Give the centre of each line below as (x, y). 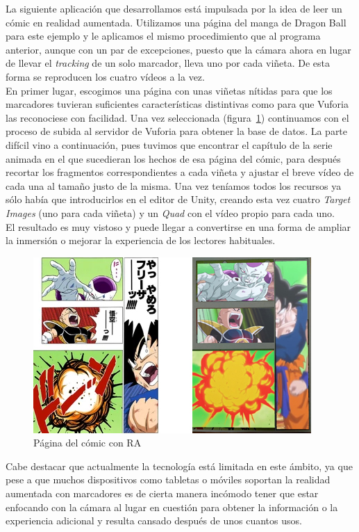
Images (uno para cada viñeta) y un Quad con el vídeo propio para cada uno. (170, 212)
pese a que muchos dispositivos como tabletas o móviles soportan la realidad (168, 479)
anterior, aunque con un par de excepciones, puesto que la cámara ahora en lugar (178, 49)
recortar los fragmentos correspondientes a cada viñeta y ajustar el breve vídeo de (180, 172)
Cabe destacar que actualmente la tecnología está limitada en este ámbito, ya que (179, 466)
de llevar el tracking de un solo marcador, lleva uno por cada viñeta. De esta (168, 63)
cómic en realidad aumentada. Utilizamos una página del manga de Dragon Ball (176, 22)
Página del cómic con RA (87, 443)
